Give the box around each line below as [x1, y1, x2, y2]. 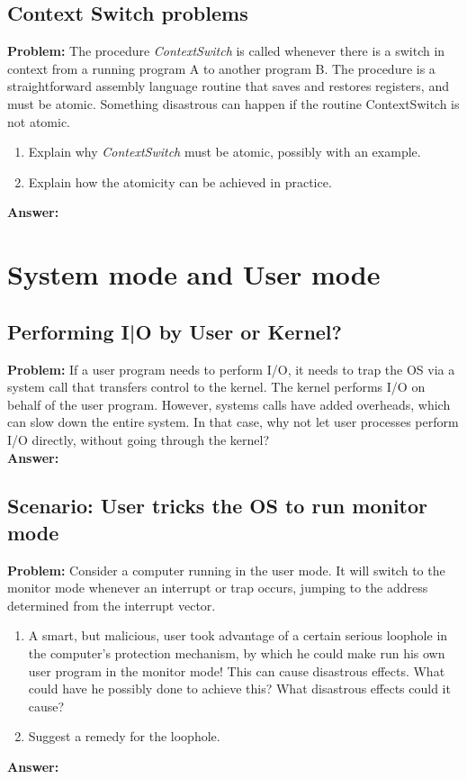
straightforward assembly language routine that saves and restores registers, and [7, 77, 449, 95]
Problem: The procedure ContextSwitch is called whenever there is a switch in [7, 41, 445, 60]
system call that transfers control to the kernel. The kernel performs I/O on [7, 377, 426, 396]
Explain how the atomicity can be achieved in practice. [28, 172, 332, 191]
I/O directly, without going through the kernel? [7, 430, 270, 448]
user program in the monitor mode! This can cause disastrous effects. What [28, 661, 445, 680]
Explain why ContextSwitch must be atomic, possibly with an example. [28, 142, 421, 161]
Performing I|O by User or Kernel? [7, 317, 342, 345]
